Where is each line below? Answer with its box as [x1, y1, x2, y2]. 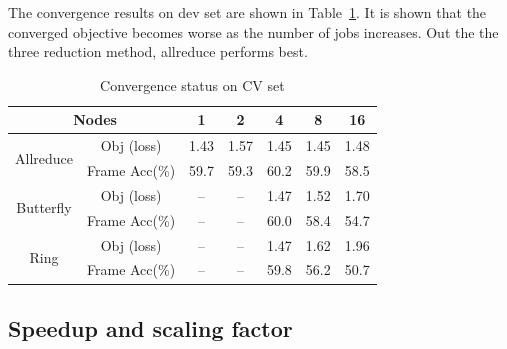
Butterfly [16, 197, 72, 218]
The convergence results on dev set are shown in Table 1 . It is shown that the [8, 2, 487, 22]
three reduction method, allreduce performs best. [8, 41, 308, 62]
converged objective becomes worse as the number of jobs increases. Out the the [8, 21, 499, 42]
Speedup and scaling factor [8, 312, 293, 343]
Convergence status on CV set [100, 74, 285, 95]
